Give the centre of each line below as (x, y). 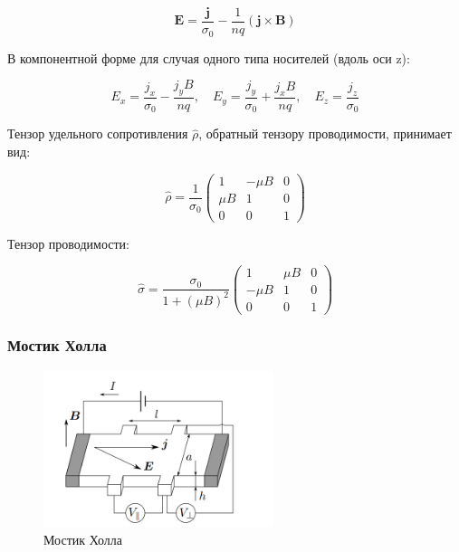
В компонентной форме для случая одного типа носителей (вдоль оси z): (209, 57)
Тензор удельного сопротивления (98, 133)
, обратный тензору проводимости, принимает (325, 133)
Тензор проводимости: (68, 243)
